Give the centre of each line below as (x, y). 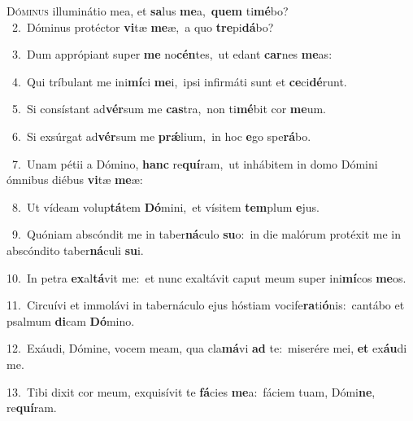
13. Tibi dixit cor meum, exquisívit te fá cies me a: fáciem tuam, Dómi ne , (191, 391)
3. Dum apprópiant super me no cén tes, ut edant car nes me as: (172, 54)
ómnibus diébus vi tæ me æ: (75, 180)
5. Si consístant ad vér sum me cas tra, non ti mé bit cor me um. (169, 109)
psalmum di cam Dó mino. (71, 320)
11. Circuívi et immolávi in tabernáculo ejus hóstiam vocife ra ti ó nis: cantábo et (206, 305)
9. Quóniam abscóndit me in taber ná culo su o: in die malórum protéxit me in (206, 234)
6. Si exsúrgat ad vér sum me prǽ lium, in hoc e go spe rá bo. (161, 136)
